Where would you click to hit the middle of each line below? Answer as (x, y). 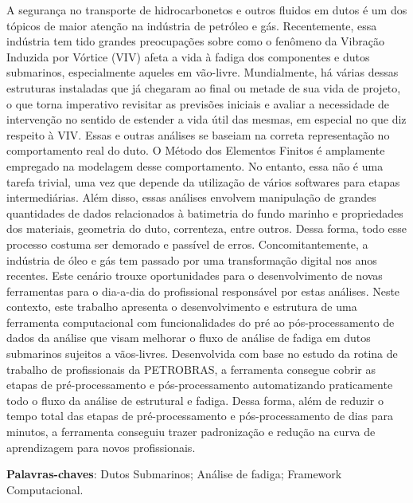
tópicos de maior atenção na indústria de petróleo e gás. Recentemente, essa (192, 25)
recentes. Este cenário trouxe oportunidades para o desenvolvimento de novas (195, 275)
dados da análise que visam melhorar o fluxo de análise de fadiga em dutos (189, 338)
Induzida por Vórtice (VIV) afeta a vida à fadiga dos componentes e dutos (188, 56)
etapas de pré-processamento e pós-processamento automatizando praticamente (200, 385)
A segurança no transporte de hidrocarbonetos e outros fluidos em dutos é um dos (207, 10)
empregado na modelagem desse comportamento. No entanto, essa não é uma (195, 165)
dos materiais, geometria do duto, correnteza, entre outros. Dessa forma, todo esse (207, 228)
